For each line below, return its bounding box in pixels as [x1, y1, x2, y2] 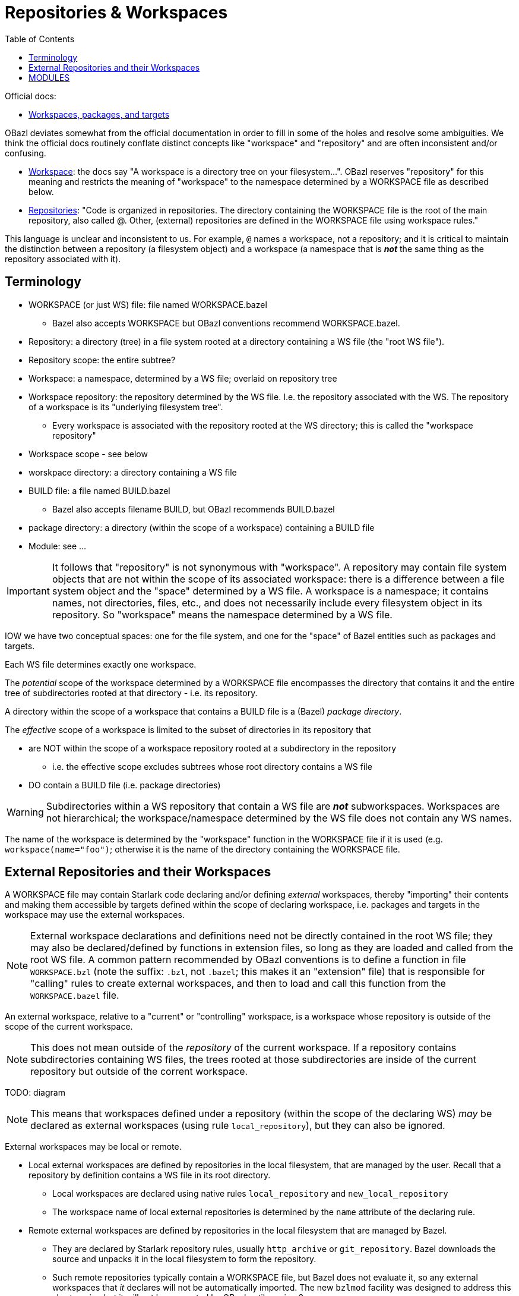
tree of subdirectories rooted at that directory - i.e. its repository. [5, 687, 258, 698]
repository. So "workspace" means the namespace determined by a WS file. [52, 608, 393, 621]
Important [7, 584, 50, 597]
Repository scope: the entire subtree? [29, 354, 176, 365]
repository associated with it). [5, 253, 121, 264]
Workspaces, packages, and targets [29, 109, 170, 119]
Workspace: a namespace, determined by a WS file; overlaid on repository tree [29, 373, 337, 383]
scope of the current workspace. [5, 1021, 133, 1032]
